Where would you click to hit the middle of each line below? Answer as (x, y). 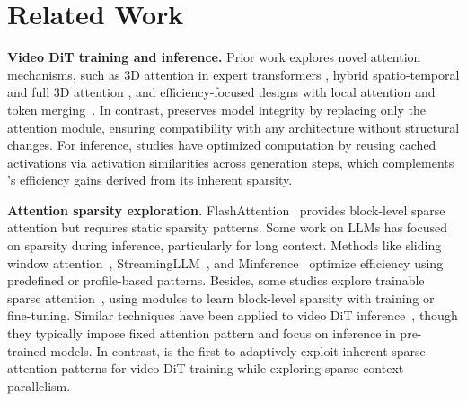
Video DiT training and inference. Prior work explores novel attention (214, 57)
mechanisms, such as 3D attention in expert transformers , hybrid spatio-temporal (233, 74)
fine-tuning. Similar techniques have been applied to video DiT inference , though (233, 315)
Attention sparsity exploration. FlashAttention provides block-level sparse (226, 209)
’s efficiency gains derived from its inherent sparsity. (150, 180)
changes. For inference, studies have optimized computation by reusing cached (222, 145)
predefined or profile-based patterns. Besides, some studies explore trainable (216, 280)
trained (27, 350)
